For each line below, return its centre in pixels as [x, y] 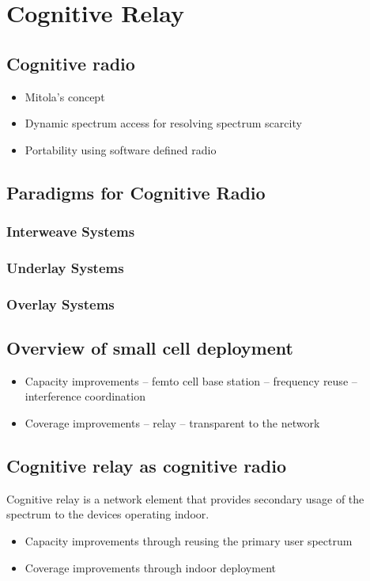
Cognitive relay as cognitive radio [147, 466]
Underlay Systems [65, 267]
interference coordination [85, 396]
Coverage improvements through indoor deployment [150, 567]
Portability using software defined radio [121, 149]
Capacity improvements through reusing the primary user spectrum [189, 541]
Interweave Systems [71, 232]
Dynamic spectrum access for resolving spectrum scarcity [163, 123]
